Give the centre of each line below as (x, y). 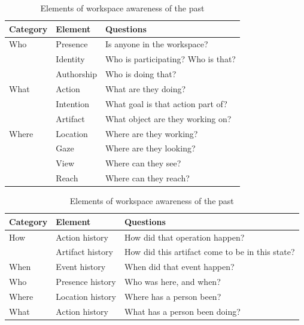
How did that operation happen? (185, 237)
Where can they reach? (147, 178)
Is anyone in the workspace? (156, 44)
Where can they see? (143, 163)
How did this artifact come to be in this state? (210, 252)
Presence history (86, 282)
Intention (72, 103)
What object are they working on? (168, 118)
